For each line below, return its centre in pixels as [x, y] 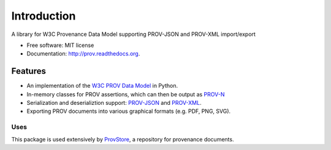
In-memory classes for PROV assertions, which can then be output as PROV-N [126, 94]
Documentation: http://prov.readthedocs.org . [83, 54]
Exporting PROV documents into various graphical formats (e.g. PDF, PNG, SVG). [129, 111]
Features [29, 71]
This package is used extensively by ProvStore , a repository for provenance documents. [123, 139]
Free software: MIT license [60, 45]
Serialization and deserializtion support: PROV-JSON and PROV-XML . [114, 103]
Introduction [44, 16]
